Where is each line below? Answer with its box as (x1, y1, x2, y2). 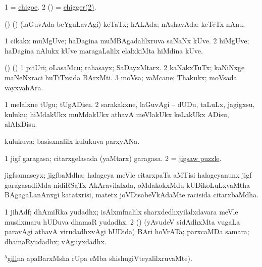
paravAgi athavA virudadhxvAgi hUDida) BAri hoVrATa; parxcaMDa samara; (5, 226, 249, 237)
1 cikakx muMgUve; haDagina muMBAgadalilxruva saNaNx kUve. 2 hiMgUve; (5, 35, 249, 46)
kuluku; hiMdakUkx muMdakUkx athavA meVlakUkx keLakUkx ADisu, (5, 109, 229, 119)
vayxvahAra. (5, 82, 43, 92)
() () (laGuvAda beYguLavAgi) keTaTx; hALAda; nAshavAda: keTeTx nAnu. (5, 18, 245, 29)
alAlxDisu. (5, 119, 37, 129)
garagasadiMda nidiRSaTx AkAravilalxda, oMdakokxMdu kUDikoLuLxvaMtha (5, 179, 250, 190)
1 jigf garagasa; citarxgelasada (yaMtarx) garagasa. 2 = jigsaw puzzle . (5, 152, 222, 163)
